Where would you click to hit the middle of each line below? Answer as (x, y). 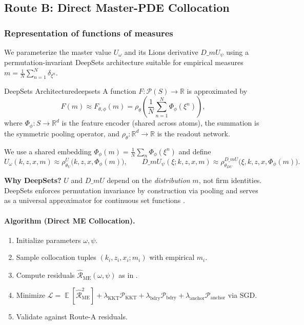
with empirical (172, 257)
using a (237, 52)
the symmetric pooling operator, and (62, 133)
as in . (128, 275)
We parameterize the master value (58, 52)
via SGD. (242, 294)
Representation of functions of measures (89, 33)
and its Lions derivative (161, 52)
